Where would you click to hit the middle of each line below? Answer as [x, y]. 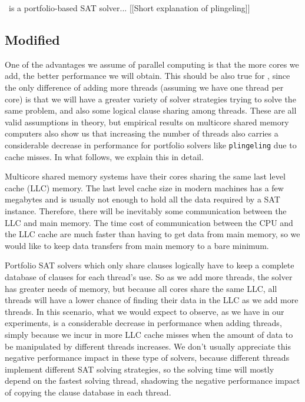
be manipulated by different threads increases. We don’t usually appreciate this [148, 346]
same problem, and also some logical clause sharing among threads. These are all [151, 110]
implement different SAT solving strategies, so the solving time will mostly [140, 369]
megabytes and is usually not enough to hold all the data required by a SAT [142, 199]
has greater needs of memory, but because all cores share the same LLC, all [141, 288]
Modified [32, 39]
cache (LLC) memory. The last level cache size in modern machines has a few [144, 187]
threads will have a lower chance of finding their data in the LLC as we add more [152, 300]
